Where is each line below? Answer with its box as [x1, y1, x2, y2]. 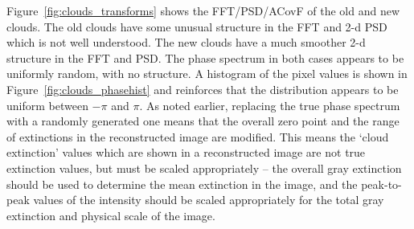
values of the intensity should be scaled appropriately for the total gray [33, 191, 384, 208]
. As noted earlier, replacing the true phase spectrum [139, 96, 400, 113]
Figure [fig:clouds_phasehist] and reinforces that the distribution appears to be [6, 80, 399, 97]
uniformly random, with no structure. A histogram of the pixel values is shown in [6, 65, 408, 82]
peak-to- [361, 175, 402, 192]
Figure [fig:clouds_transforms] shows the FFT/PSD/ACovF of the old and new [6, 2, 400, 18]
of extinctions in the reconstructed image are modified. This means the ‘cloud [6, 128, 389, 145]
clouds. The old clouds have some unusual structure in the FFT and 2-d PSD [6, 18, 387, 35]
